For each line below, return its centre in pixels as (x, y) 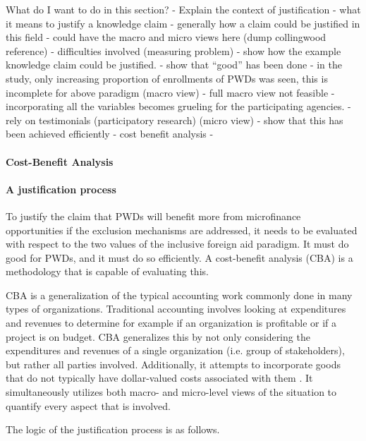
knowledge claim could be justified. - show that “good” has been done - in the (174, 65)
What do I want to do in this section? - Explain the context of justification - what (183, 9)
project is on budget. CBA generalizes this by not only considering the (158, 336)
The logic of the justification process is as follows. (113, 429)
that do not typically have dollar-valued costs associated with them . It (159, 378)
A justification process (61, 189)
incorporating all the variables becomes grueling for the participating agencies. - (178, 106)
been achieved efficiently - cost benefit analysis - (110, 134)
